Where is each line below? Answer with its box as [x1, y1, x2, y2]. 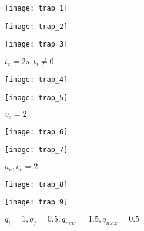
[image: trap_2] [5, 22, 68, 31]
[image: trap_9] [5, 198, 68, 207]
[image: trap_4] [5, 75, 68, 84]
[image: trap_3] [5, 40, 68, 49]
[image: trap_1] [5, 4, 68, 12]
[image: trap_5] [5, 93, 68, 102]
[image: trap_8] [5, 180, 68, 189]
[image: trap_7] [5, 146, 68, 154]
